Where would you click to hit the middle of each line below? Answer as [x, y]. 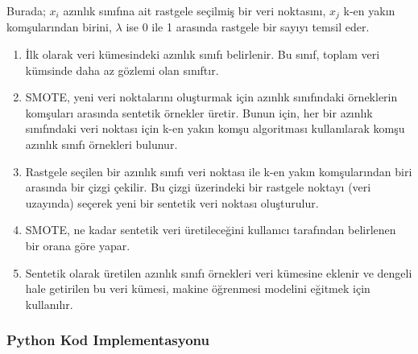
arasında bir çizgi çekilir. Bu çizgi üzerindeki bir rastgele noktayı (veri [198, 187]
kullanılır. [49, 304]
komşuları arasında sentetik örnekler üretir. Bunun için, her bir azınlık [199, 112]
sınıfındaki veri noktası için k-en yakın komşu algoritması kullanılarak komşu [215, 128]
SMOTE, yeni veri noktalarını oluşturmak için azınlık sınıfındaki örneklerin [211, 97]
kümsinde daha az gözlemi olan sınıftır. [122, 70]
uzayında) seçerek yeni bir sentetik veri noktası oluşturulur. [172, 202]
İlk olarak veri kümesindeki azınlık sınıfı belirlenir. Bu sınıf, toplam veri [203, 54]
